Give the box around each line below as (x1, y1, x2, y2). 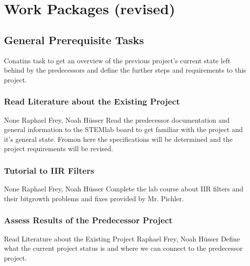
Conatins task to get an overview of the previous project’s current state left (4, 55, 231, 65)
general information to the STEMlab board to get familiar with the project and (4, 124, 243, 134)
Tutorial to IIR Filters (4, 164, 94, 176)
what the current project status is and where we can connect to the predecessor (4, 243, 243, 253)
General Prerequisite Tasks (4, 32, 144, 47)
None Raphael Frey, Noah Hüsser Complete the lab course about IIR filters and (4, 184, 244, 194)
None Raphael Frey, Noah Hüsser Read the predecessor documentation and (4, 114, 230, 125)
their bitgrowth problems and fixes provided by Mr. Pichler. (4, 193, 184, 203)
